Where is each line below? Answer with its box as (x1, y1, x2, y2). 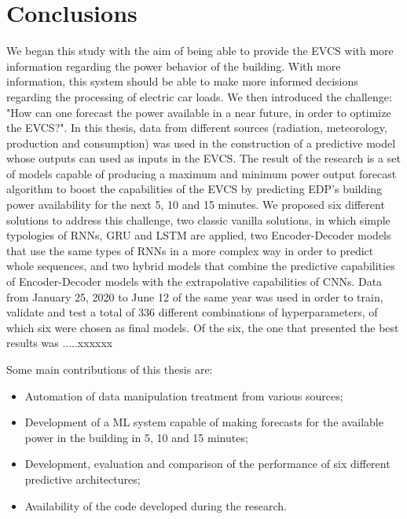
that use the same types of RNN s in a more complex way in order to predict (6, 242, 374, 258)
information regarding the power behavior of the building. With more (6, 57, 341, 74)
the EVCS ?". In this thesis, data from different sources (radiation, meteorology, (6, 119, 387, 136)
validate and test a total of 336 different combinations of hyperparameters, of (6, 304, 378, 320)
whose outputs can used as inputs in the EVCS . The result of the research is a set (6, 150, 401, 166)
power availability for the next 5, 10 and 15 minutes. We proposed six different (6, 196, 385, 213)
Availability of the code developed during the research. (24, 497, 287, 514)
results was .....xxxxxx (6, 334, 113, 351)
